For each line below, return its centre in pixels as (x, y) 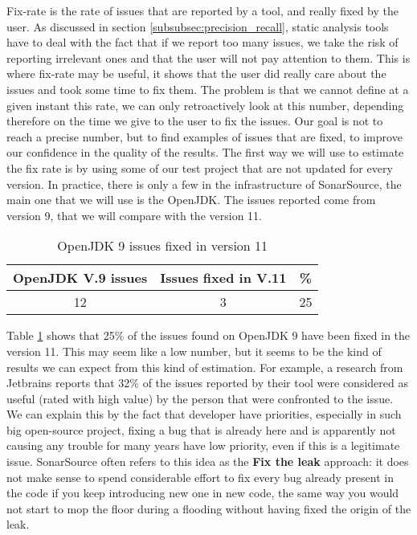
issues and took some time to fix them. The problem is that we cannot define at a (208, 89)
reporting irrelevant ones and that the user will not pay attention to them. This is (208, 57)
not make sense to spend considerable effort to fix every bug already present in (200, 477)
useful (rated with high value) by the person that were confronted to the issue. (200, 398)
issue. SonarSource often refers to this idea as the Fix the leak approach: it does (208, 461)
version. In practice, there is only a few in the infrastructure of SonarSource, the (204, 184)
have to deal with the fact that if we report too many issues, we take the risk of (202, 42)
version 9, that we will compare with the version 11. (134, 215)
